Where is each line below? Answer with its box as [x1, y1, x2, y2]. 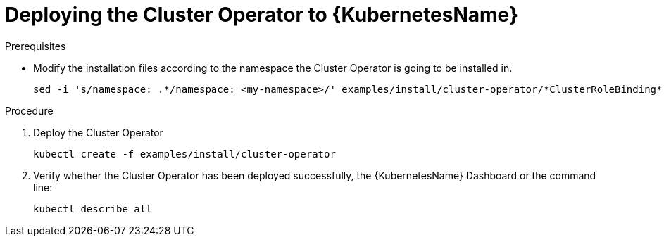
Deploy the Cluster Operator [33, 126, 163, 139]
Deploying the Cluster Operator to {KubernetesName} [5, 3, 519, 27]
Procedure [5, 104, 54, 117]
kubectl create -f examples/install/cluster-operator [33, 148, 336, 160]
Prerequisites [5, 39, 66, 52]
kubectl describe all [33, 203, 152, 215]
